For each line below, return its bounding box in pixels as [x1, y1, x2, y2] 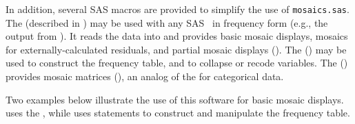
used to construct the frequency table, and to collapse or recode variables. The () [6, 55, 348, 70]
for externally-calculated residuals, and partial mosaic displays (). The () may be [6, 42, 347, 56]
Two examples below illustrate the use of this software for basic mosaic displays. [6, 92, 344, 106]
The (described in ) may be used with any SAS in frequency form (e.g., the [6, 15, 328, 29]
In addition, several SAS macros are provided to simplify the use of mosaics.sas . [6, 2, 349, 16]
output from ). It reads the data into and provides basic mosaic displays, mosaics [6, 29, 348, 43]
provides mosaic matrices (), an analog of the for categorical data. [6, 69, 284, 84]
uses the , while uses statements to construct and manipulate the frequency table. [6, 106, 350, 120]
